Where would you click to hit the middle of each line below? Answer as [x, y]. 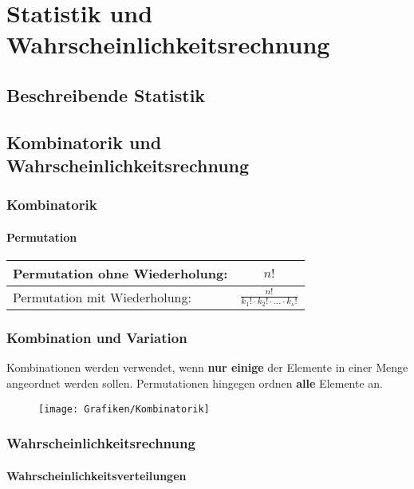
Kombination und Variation [97, 338]
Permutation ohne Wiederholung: [120, 274]
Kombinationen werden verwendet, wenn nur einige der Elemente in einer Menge [207, 367]
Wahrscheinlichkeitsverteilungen [97, 475]
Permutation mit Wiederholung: [102, 298]
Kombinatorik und [84, 142]
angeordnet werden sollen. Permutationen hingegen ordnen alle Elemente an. [195, 383]
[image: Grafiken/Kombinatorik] [124, 409]
